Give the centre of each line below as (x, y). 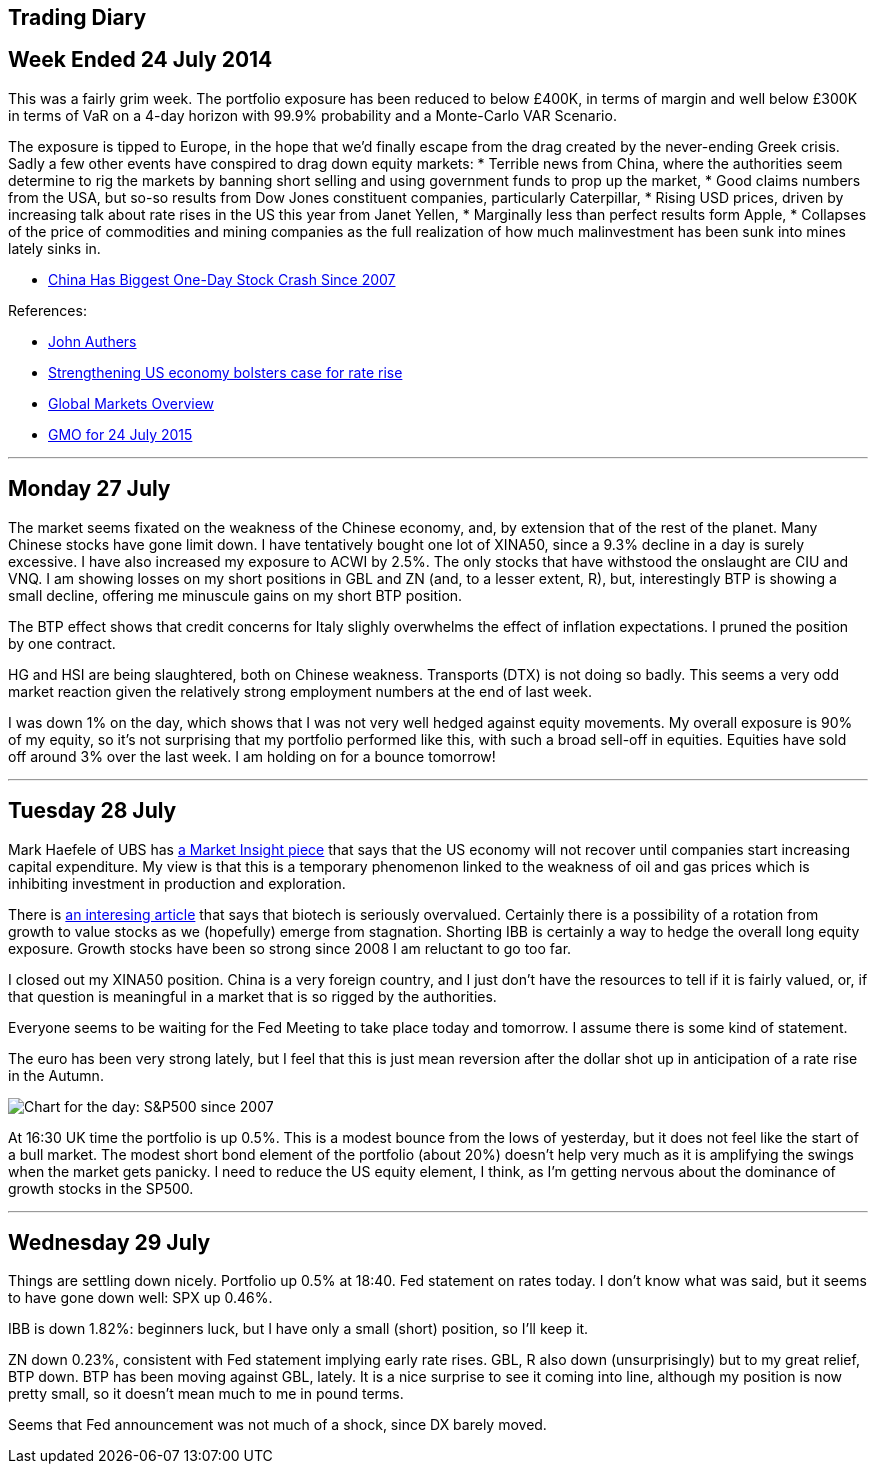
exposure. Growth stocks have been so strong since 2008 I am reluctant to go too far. (290, 948)
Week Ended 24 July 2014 (140, 60)
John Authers (92, 341)
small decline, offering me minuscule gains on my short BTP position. (235, 595)
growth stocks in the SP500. (101, 1188)
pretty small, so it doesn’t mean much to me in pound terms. (206, 1394)
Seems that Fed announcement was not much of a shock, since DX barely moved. (277, 1425)
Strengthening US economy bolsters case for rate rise (225, 372)
